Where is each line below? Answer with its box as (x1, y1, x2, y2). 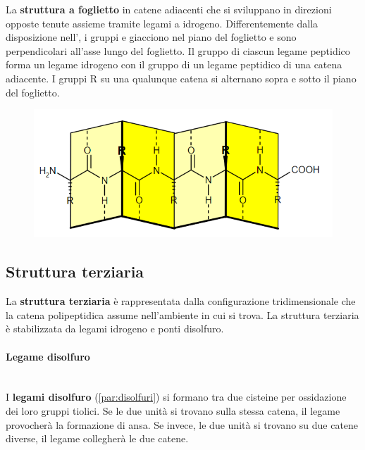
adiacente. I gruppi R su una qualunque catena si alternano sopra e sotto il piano (6, 70, 357, 85)
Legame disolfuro (6, 349, 90, 363)
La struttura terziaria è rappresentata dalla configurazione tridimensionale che (6, 294, 356, 308)
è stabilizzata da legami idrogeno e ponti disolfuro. (6, 321, 224, 336)
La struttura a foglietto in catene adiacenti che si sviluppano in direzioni (6, 2, 332, 16)
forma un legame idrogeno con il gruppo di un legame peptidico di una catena (6, 57, 342, 72)
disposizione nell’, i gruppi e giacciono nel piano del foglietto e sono (6, 30, 297, 44)
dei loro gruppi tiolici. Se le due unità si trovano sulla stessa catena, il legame (6, 404, 340, 418)
